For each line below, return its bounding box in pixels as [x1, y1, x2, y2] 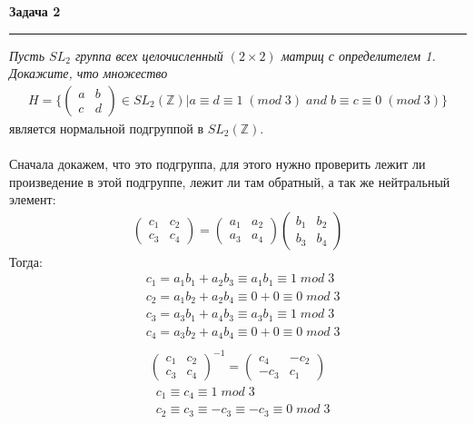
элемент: [9, 190, 56, 209]
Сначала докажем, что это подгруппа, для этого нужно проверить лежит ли [9, 154, 426, 173]
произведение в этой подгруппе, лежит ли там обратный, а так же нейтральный [9, 172, 450, 191]
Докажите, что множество [9, 64, 168, 83]
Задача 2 [9, 2, 61, 20]
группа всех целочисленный [74, 45, 223, 64]
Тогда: [9, 251, 43, 271]
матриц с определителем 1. [281, 45, 436, 64]
